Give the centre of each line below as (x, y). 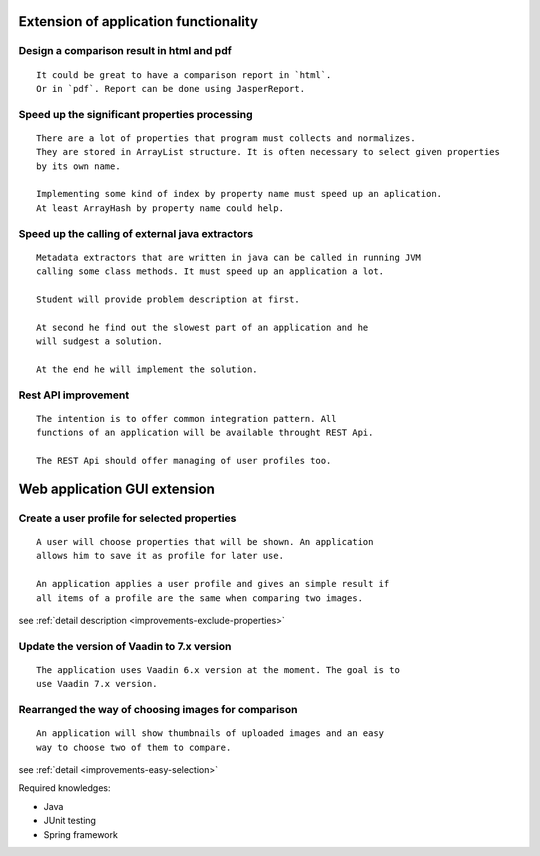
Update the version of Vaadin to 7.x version (125, 646)
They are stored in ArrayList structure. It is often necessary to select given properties (268, 152)
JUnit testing (70, 821)
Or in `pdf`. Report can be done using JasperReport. (170, 88)
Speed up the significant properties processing (135, 114)
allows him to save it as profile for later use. (160, 556)
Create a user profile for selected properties (127, 518)
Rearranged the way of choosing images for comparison (158, 710)
